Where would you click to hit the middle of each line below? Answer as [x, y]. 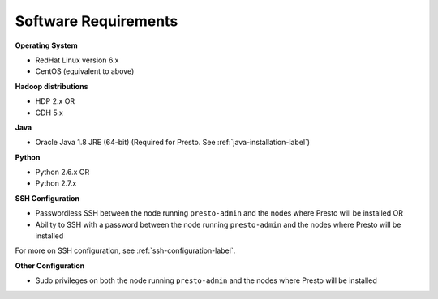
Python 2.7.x [56, 183]
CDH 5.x [49, 113]
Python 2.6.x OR [62, 172]
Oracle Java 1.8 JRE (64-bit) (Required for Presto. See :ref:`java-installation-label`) [173, 143]
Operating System [46, 45]
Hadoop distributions [52, 86]
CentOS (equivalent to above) [85, 71]
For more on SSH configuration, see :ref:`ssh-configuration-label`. [125, 250]
